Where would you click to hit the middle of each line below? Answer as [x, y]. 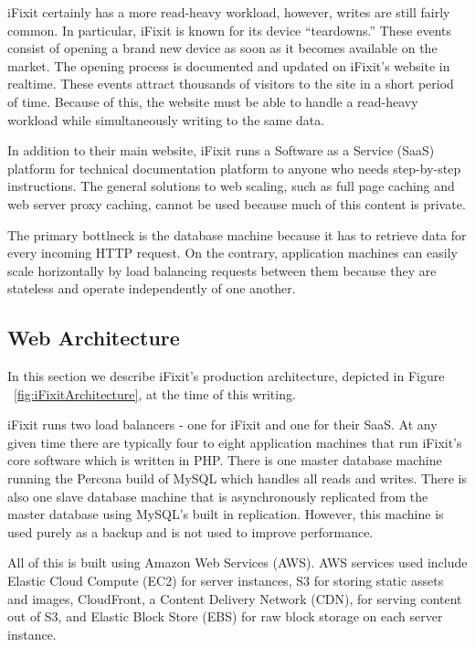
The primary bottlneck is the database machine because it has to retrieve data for [237, 234]
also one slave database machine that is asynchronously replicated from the [218, 496]
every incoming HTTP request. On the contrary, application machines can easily [232, 253]
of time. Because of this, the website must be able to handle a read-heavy [213, 101]
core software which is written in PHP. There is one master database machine [225, 460]
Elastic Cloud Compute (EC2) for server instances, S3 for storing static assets [226, 581]
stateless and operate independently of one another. [152, 288]
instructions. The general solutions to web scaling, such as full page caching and [231, 186]
